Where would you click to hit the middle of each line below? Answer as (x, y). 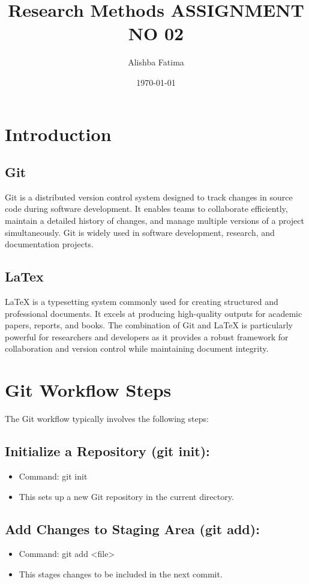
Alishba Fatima (156, 62)
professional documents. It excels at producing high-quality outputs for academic (154, 313)
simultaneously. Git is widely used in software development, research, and (140, 232)
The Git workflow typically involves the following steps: (107, 419)
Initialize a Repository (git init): (107, 451)
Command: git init (53, 476)
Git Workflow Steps (88, 390)
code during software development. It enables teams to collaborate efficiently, (146, 209)
